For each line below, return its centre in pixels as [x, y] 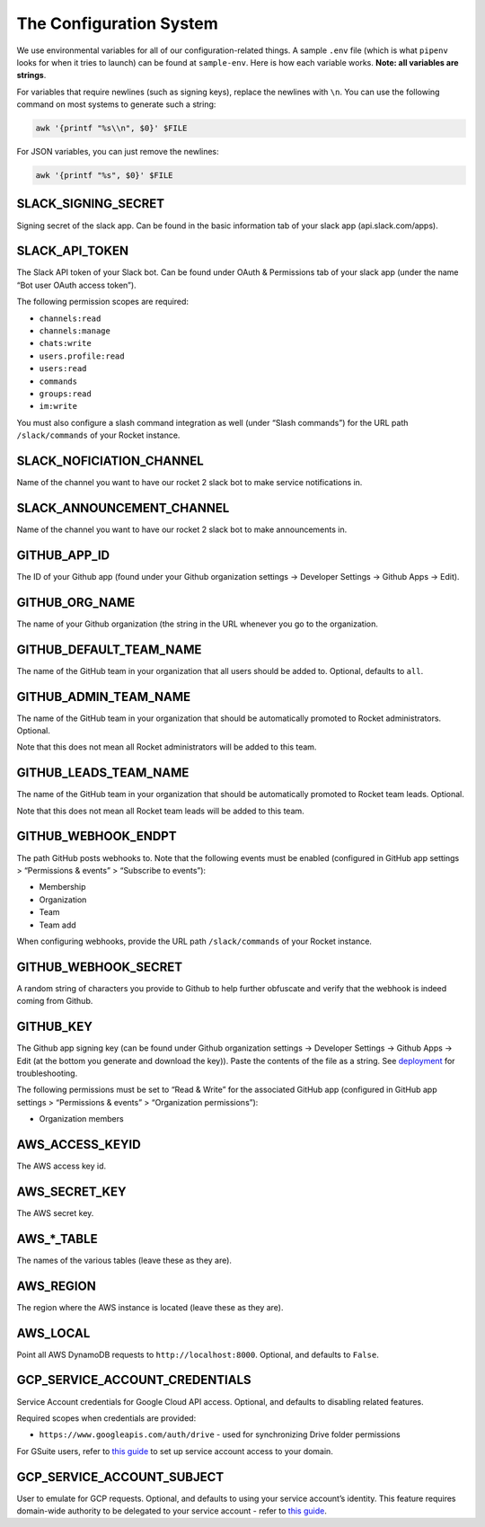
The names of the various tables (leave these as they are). [124, 1260]
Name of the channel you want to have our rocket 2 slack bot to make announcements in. [182, 529]
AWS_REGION [56, 1286]
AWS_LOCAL [53, 1333]
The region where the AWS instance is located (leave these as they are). [150, 1307]
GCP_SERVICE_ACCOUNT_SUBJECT [120, 1477]
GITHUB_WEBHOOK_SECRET [100, 967]
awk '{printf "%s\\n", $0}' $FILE [111, 129]
